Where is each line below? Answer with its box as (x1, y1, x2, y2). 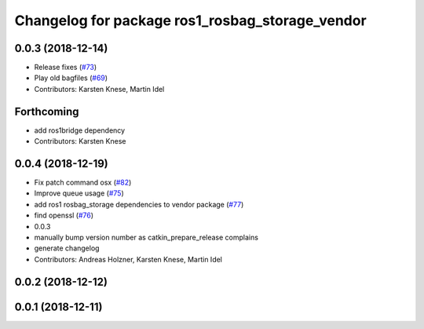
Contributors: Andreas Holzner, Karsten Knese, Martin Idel (34, 254, 223, 264)
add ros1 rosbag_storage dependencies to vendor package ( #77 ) (34, 199, 244, 209)
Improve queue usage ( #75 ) (34, 188, 125, 198)
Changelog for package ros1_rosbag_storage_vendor (14, 12, 367, 29)
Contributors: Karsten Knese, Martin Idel (34, 84, 165, 93)
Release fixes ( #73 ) (34, 63, 97, 72)
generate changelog (34, 243, 100, 253)
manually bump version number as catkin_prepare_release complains (34, 232, 259, 242)
